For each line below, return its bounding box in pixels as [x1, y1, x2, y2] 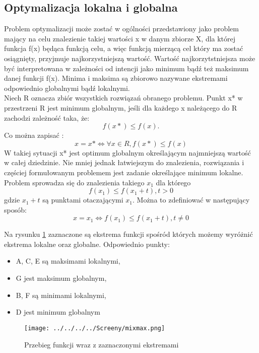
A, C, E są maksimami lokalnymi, [16, 256, 120, 266]
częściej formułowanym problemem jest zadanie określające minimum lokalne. [4, 167, 243, 177]
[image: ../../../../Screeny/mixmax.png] [24, 324, 165, 332]
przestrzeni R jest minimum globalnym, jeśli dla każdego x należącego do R [4, 102, 237, 113]
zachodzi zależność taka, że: [4, 112, 90, 123]
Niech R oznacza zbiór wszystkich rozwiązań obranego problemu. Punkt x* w [4, 92, 243, 103]
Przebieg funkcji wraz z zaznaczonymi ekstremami [24, 339, 179, 349]
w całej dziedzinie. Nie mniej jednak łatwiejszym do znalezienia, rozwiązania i [4, 157, 244, 168]
